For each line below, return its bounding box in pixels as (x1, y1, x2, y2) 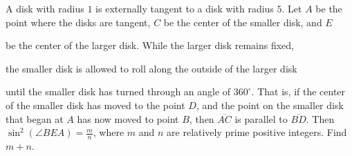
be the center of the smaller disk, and (163, 14, 322, 29)
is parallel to (234, 111, 288, 126)
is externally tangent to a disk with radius (95, 1, 274, 15)
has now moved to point (77, 111, 179, 126)
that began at (6, 111, 64, 126)
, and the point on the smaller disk (196, 97, 344, 112)
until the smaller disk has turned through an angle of (6, 84, 231, 99)
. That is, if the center (251, 84, 346, 99)
